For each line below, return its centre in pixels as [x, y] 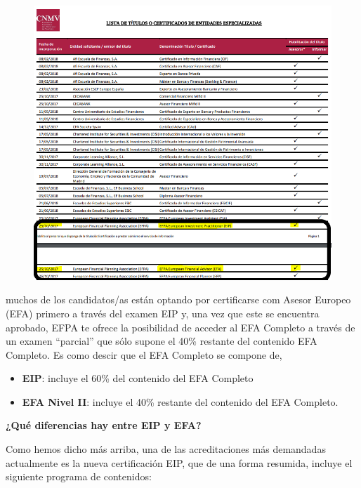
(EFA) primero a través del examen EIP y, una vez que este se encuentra [163, 313]
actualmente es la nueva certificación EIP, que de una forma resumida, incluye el [179, 462]
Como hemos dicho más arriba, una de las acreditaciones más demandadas [166, 449]
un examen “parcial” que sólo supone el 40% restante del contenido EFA [162, 341]
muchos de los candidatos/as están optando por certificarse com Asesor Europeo [178, 299]
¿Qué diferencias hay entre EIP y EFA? [104, 425]
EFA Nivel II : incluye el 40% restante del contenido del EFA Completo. [180, 401]
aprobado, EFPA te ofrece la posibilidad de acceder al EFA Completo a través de [180, 327]
